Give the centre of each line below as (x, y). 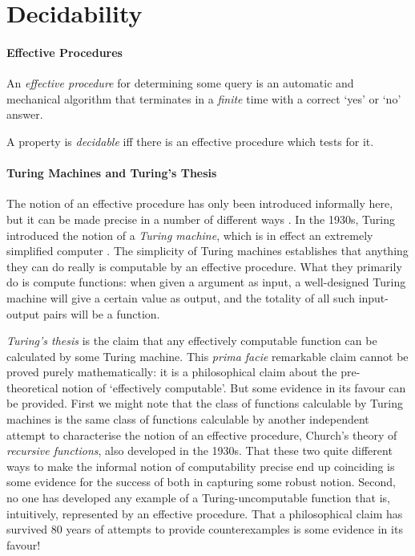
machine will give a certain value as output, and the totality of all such (181, 297)
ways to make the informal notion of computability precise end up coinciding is (201, 466)
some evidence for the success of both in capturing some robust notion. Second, (201, 482)
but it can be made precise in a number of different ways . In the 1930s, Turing (201, 219)
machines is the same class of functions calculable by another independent (188, 419)
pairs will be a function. (101, 313)
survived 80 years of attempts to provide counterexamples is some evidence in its (205, 529)
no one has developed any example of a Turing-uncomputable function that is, (198, 498)
